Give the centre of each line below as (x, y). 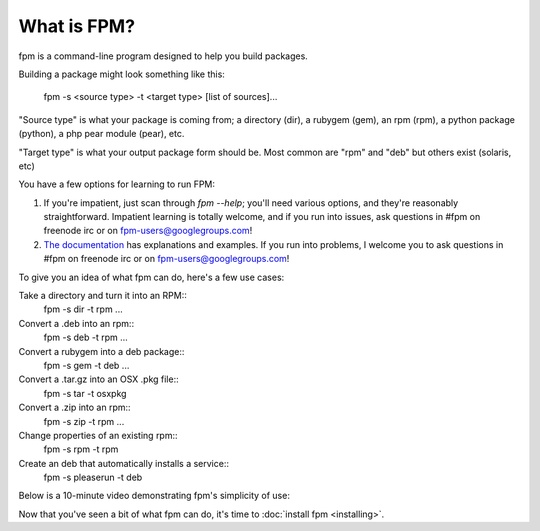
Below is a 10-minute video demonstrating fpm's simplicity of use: (154, 496)
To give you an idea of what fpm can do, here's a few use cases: (151, 277)
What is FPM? (76, 26)
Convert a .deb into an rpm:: (76, 323)
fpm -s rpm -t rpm (81, 449)
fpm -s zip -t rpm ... (84, 421)
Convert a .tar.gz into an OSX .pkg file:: (98, 379)
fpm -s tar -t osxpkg (85, 393)
